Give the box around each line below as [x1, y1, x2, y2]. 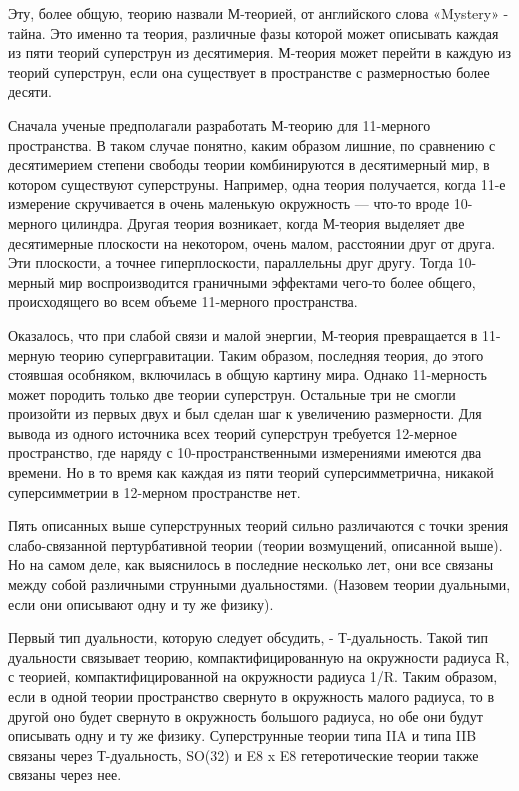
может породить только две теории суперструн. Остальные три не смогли [8, 383, 456, 404]
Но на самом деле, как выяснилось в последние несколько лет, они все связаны [8, 554, 494, 575]
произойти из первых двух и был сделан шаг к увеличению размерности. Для [8, 403, 482, 424]
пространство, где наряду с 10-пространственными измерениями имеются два [8, 442, 482, 463]
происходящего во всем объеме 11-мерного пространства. [8, 291, 358, 312]
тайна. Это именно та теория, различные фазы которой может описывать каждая [8, 22, 499, 43]
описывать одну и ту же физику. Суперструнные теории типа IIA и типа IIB [8, 725, 477, 746]
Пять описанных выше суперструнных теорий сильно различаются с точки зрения [8, 515, 509, 536]
